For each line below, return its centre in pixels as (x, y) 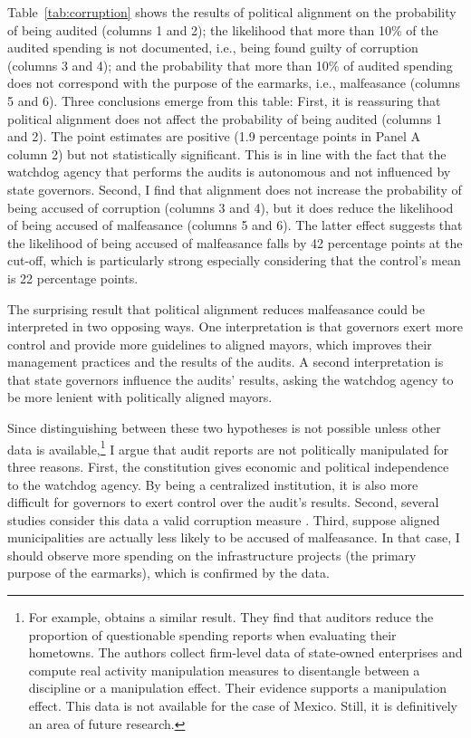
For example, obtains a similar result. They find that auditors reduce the (231, 617)
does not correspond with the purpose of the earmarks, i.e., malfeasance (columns (234, 83)
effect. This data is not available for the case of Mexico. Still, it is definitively (243, 706)
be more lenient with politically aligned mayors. (140, 397)
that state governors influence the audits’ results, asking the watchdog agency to (231, 379)
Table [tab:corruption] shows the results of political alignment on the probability (232, 12)
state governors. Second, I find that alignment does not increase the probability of (235, 189)
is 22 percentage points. (73, 278)
